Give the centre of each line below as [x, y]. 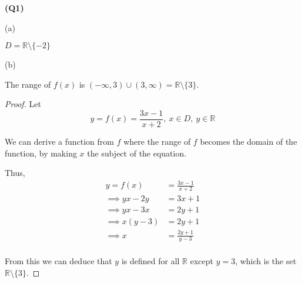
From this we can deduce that [58, 261]
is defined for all [150, 261]
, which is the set [266, 261]
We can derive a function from [59, 141]
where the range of [157, 141]
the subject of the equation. [137, 153]
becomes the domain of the [249, 141]
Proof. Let [23, 104]
